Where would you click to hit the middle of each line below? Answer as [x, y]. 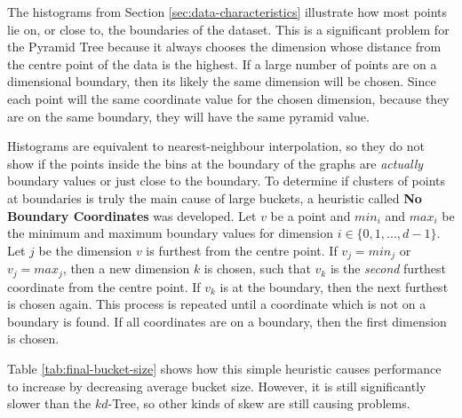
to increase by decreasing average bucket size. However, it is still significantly [217, 386]
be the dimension [85, 250]
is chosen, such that [257, 268]
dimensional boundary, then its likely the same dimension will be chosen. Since [222, 81]
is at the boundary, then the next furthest [334, 286]
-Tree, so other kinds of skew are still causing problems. [259, 403]
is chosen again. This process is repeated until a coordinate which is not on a [217, 304]
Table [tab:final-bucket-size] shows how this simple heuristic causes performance [224, 368]
